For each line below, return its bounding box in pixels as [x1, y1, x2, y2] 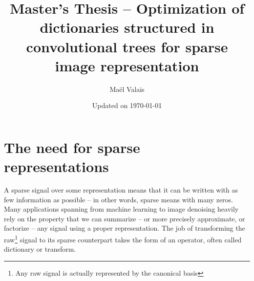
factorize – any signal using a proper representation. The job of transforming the [4, 223, 245, 233]
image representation [55, 55, 199, 75]
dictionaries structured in [40, 17, 214, 37]
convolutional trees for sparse [26, 36, 228, 56]
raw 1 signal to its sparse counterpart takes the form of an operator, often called [4, 233, 242, 244]
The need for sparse [4, 137, 140, 157]
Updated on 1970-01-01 [92, 100, 162, 110]
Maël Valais [109, 84, 145, 94]
